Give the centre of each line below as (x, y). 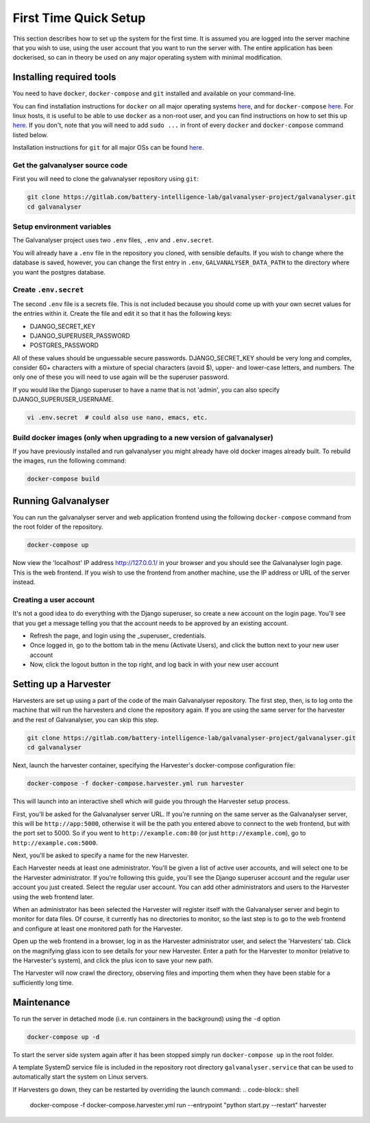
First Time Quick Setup (79, 18)
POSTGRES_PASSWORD (64, 345)
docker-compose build (63, 479)
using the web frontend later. (53, 896)
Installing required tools (64, 77)
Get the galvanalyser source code (70, 165)
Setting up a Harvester (62, 684)
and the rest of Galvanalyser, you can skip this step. (86, 719)
